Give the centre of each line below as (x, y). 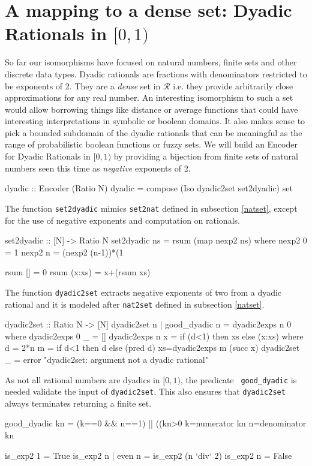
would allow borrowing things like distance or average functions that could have (151, 109)
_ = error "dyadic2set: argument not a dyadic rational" (106, 359)
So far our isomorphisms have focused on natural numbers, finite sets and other (151, 62)
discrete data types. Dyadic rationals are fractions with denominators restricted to (156, 73)
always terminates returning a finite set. (78, 403)
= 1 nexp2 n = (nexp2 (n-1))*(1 (64, 252)
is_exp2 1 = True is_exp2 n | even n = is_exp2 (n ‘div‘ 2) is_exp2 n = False (148, 455)
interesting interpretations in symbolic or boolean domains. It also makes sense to (155, 121)
